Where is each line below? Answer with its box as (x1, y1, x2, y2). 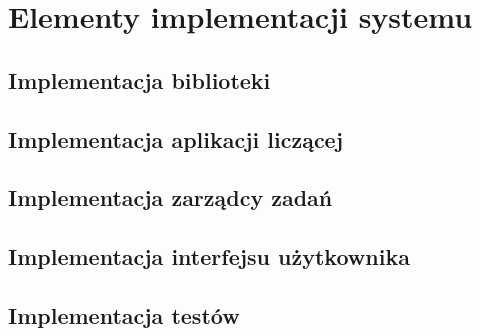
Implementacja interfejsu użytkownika (8, 241, 410, 272)
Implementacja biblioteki (8, 64, 271, 95)
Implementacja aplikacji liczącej (8, 123, 344, 154)
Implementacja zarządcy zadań (8, 182, 333, 213)
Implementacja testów (8, 299, 240, 330)
